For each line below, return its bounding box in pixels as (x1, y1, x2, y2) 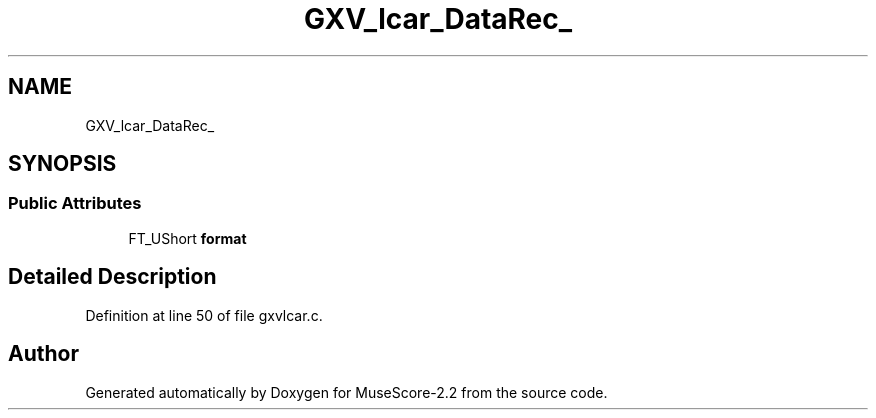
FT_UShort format (128, 229, 247, 247)
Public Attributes (8, 193, 142, 214)
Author (8, 341, 79, 367)
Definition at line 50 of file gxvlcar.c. (85, 306, 323, 324)
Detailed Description (8, 264, 217, 290)
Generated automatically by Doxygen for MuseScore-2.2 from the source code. (85, 383, 608, 401)
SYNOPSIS (8, 151, 117, 177)
